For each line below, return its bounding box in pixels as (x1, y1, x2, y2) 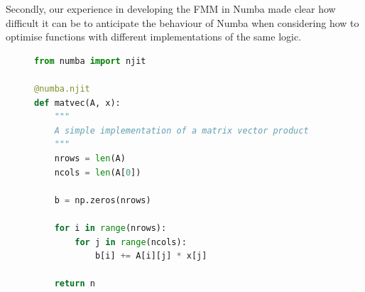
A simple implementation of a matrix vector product (54, 125, 309, 136)
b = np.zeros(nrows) (54, 195, 151, 205)
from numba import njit (34, 55, 146, 66)
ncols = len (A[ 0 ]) (54, 167, 141, 178)
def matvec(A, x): (34, 97, 121, 108)
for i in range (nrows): (54, 222, 167, 233)
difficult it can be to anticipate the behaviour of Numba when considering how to (6, 15, 359, 30)
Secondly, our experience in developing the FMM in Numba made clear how (6, 1, 336, 16)
